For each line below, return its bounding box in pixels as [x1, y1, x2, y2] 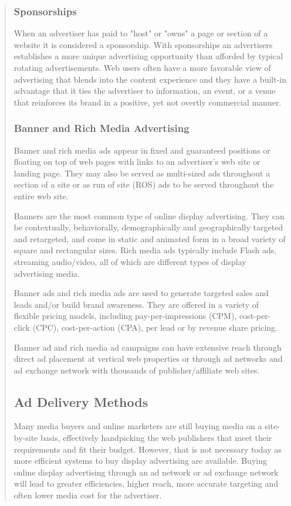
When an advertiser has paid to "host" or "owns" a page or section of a [13, 27, 268, 39]
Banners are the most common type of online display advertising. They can [13, 209, 285, 222]
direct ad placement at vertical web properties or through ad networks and [13, 352, 283, 365]
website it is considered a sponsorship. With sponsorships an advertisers [13, 38, 273, 50]
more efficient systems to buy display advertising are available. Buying [13, 454, 267, 467]
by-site [13, 432, 38, 444]
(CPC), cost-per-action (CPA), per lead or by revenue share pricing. [32, 321, 278, 333]
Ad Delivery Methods [13, 392, 148, 410]
